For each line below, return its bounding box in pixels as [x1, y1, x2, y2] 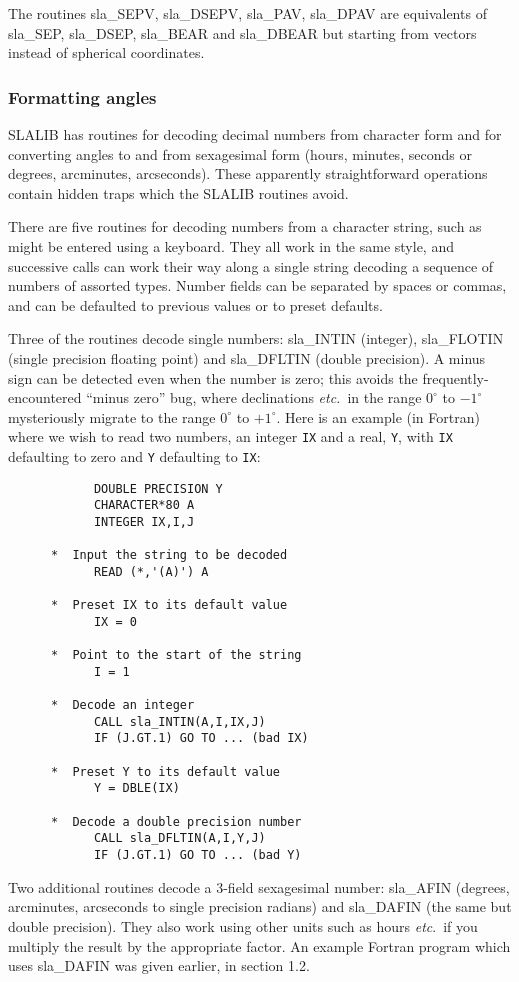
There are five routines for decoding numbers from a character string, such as [8, 216, 482, 237]
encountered [8, 387, 82, 408]
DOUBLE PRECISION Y [93, 481, 223, 496]
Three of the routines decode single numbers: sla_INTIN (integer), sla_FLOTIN [8, 328, 504, 349]
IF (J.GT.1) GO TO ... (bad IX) [93, 731, 309, 746]
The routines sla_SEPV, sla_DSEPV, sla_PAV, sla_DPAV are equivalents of [8, 3, 487, 23]
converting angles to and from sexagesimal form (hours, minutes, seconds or [8, 143, 472, 164]
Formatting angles [8, 84, 157, 109]
